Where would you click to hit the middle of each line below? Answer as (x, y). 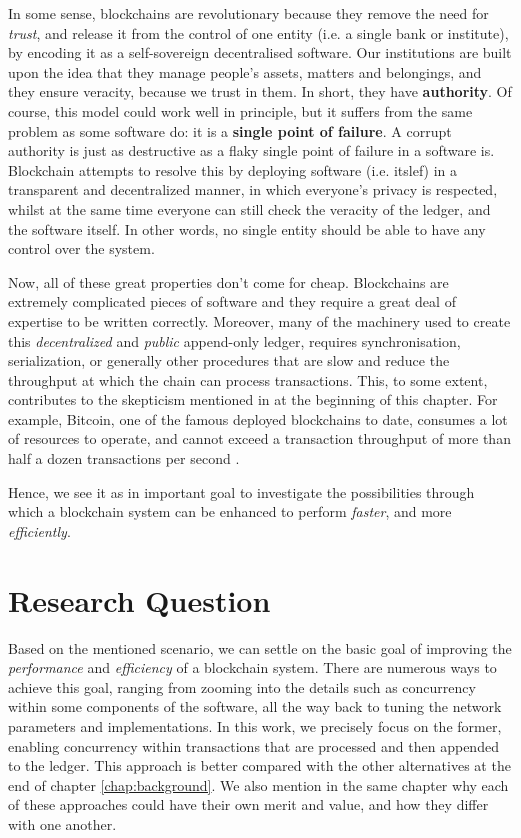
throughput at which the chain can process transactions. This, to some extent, (248, 379)
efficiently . (39, 530)
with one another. (62, 823)
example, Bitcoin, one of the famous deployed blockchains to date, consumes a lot (258, 418)
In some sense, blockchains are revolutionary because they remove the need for (248, 13)
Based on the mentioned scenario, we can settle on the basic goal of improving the (260, 647)
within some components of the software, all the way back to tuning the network (255, 706)
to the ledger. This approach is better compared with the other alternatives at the (259, 765)
